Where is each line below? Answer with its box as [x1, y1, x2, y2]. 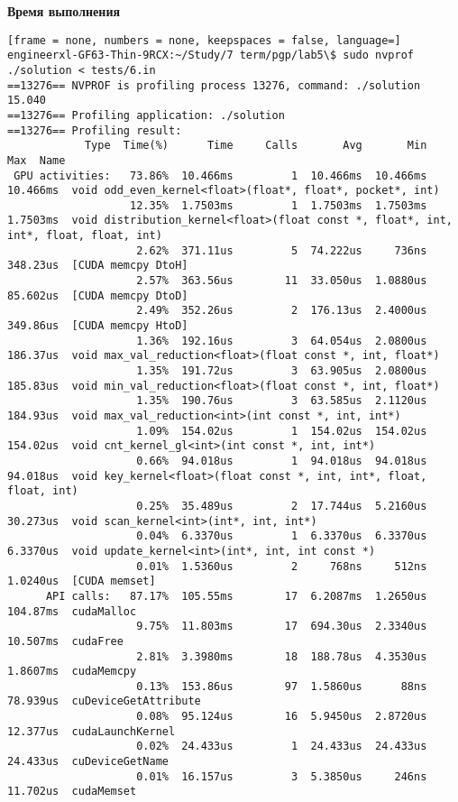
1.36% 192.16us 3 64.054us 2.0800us [136, 334, 427, 347]
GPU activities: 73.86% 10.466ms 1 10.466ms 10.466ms [14, 169, 427, 182]
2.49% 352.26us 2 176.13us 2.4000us [136, 304, 427, 318]
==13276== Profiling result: [7, 124, 182, 137]
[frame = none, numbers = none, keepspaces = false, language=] [7, 33, 401, 47]
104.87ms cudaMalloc [7, 604, 137, 618]
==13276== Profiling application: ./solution [7, 108, 285, 122]
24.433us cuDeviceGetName [7, 755, 169, 769]
